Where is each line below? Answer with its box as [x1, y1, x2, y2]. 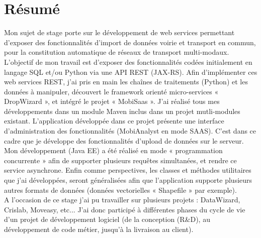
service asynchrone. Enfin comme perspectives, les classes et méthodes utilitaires [4, 165, 251, 175]
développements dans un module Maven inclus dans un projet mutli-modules [4, 105, 240, 116]
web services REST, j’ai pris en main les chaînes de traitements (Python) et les [4, 76, 248, 87]
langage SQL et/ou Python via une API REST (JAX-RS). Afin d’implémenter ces [4, 66, 257, 77]
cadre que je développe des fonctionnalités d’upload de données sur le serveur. [4, 135, 244, 146]
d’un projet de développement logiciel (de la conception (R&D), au [4, 214, 210, 224]
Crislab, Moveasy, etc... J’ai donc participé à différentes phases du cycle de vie [4, 204, 245, 214]
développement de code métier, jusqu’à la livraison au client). [4, 224, 194, 234]
